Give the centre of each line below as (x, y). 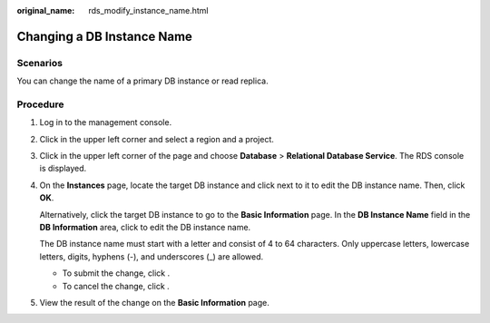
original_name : (46, 10)
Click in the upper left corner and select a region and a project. (157, 139)
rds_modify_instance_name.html (148, 10)
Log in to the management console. (106, 122)
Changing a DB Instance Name (104, 36)
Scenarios (40, 63)
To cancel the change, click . (116, 286)
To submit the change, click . (116, 273)
